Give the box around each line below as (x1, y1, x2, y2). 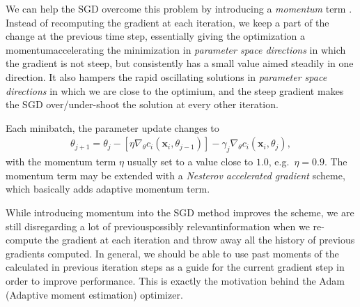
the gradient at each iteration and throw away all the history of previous (45, 232, 355, 247)
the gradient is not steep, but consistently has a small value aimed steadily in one (6, 56, 354, 70)
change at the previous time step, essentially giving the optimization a (6, 29, 306, 43)
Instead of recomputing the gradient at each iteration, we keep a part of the (6, 15, 329, 29)
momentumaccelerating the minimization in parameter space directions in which (6, 42, 346, 57)
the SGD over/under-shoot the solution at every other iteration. (6, 97, 279, 112)
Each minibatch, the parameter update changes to (6, 120, 219, 135)
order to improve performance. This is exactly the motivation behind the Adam (6, 273, 345, 287)
